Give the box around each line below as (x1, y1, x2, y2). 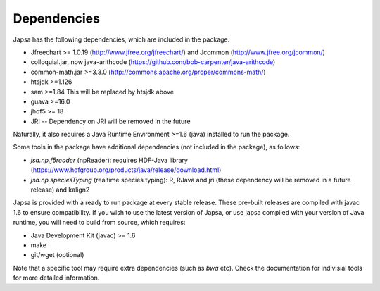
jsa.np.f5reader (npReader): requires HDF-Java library (30, 156, 188, 164)
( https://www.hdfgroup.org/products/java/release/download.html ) (30, 166, 222, 174)
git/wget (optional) (30, 251, 84, 259)
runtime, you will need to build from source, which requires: (13, 218, 186, 227)
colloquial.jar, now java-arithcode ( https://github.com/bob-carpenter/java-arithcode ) (30, 58, 276, 66)
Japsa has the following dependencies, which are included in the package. (13, 35, 230, 44)
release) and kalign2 (30, 185, 90, 194)
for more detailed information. (13, 273, 100, 282)
